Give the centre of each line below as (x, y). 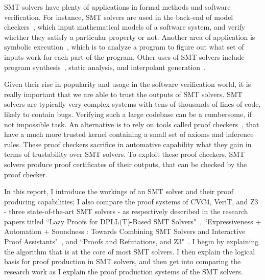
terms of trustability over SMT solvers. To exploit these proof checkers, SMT (125, 154)
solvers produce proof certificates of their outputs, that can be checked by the (126, 164)
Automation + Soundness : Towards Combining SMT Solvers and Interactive (125, 231)
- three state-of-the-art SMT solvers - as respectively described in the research (126, 211)
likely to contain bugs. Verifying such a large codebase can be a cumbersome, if (128, 114)
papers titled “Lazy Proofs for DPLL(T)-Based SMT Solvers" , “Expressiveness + (133, 221)
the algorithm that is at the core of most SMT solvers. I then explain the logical (130, 251)
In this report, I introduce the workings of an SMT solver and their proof (119, 191)
